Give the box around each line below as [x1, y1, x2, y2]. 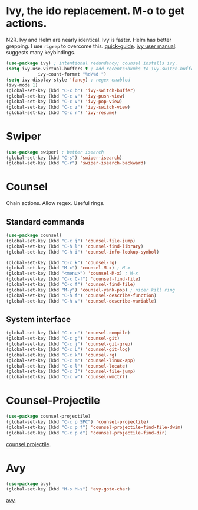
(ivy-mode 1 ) [6, 82, 38, 88]
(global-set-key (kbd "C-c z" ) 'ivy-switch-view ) [6, 104, 131, 110]
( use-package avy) [6, 480, 51, 487]
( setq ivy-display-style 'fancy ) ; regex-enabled [6, 77, 131, 83]
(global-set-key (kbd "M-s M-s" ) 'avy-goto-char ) [6, 486, 131, 492]
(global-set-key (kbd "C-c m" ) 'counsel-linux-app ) [6, 358, 136, 363]
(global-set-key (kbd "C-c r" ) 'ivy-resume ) [6, 109, 117, 116]
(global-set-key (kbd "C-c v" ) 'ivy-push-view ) [6, 93, 126, 99]
